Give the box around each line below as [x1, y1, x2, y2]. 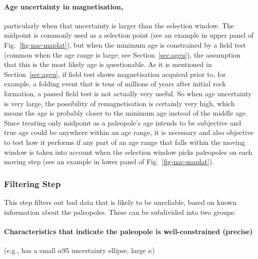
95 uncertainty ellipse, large [62, 245, 146, 255]
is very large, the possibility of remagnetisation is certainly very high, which [4, 98, 235, 108]
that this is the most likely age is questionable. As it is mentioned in [4, 59, 212, 69]
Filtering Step [4, 177, 61, 190]
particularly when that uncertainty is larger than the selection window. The [4, 20, 234, 30]
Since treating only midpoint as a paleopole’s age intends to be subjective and [4, 117, 241, 128]
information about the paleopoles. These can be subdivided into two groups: [4, 206, 236, 217]
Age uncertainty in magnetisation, [4, 1, 124, 11]
